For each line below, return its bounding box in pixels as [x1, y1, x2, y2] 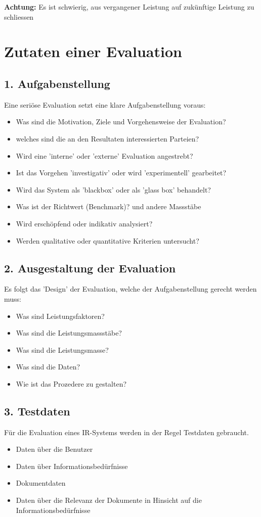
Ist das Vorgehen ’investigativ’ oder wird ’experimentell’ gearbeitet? [16, 167, 227, 178]
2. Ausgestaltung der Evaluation [4, 260, 176, 275]
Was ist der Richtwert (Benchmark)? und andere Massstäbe [16, 201, 201, 212]
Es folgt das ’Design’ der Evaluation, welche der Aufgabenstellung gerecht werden [4, 284, 257, 294]
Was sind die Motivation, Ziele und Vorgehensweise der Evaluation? [16, 116, 226, 127]
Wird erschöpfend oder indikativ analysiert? [16, 218, 153, 228]
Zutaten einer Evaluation [4, 41, 182, 62]
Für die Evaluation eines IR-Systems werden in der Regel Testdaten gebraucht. [4, 427, 249, 437]
